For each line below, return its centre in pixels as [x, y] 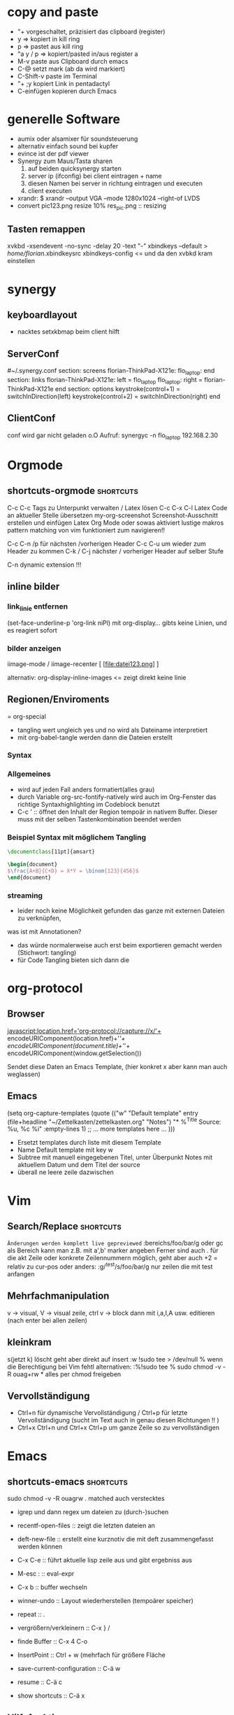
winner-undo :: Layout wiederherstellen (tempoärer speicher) [105, 1601]
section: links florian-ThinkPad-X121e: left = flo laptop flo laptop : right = [105, 381]
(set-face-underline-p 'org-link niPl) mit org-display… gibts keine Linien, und [117, 623]
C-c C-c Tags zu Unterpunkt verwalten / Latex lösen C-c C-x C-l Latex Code [117, 507]
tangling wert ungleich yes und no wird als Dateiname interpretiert [112, 730]
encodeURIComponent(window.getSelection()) [74, 1053]
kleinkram [29, 1342]
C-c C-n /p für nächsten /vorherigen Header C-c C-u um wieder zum [107, 544]
